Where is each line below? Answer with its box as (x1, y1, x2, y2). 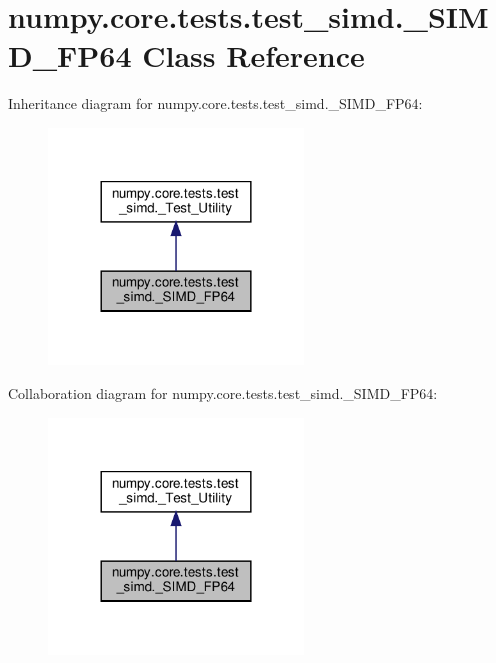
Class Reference (142, 35, 365, 76)
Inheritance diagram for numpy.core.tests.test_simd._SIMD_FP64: (8, 93, 423, 114)
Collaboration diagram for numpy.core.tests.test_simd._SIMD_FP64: (8, 382, 438, 403)
